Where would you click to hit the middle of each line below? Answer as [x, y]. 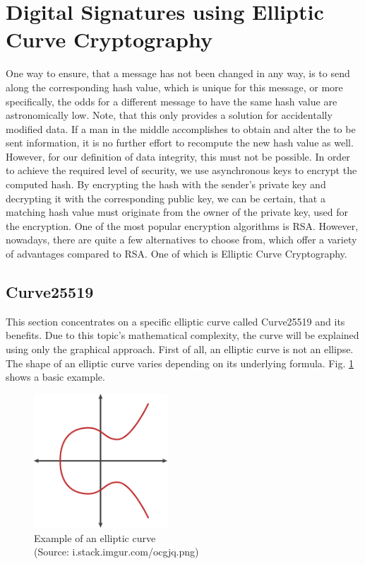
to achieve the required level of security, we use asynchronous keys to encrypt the [181, 170]
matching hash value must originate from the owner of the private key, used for [177, 212]
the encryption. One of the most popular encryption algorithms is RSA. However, [182, 225]
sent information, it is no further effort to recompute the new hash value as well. [180, 143]
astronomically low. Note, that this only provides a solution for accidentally [169, 115]
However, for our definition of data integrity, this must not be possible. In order [178, 156]
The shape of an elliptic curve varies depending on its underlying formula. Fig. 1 [180, 363]
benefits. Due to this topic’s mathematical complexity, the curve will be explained [182, 335]
